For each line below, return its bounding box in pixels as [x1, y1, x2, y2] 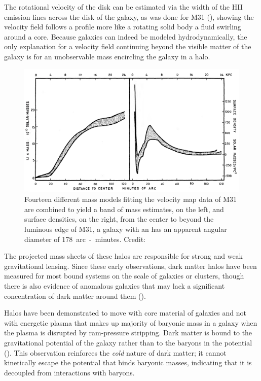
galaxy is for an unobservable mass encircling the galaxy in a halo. [4, 51, 210, 61]
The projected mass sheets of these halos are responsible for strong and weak [4, 251, 243, 261]
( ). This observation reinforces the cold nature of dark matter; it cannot [4, 347, 227, 358]
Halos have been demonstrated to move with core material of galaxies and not [4, 307, 246, 318]
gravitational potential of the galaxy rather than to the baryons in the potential [4, 337, 252, 348]
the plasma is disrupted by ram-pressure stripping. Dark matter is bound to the [4, 327, 252, 338]
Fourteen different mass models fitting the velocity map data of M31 [24, 194, 237, 204]
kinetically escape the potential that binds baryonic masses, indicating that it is [4, 357, 252, 368]
